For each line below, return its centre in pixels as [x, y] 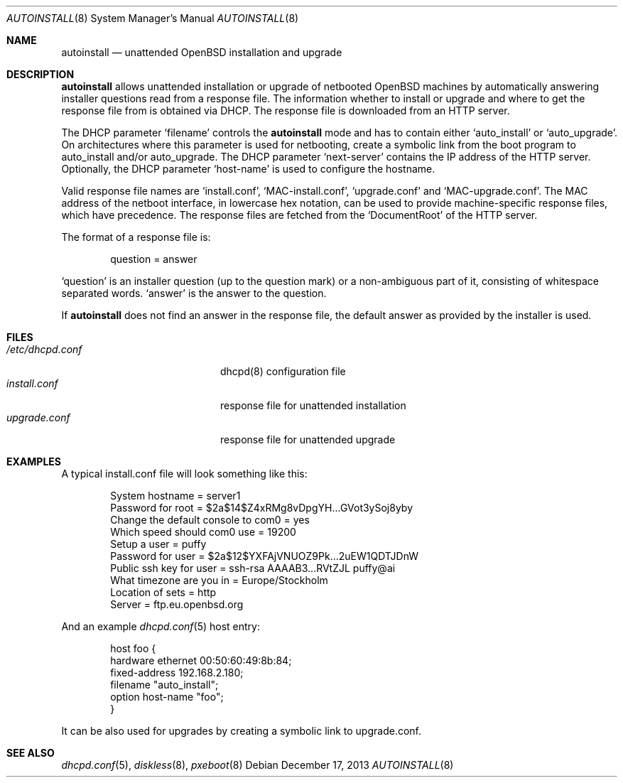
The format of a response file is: [136, 237]
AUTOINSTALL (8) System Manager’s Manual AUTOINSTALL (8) [153, 18]
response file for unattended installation [313, 405]
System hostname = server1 [175, 496]
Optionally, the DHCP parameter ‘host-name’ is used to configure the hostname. [248, 169]
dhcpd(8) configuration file [283, 371]
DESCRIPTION [40, 74]
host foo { [133, 648]
